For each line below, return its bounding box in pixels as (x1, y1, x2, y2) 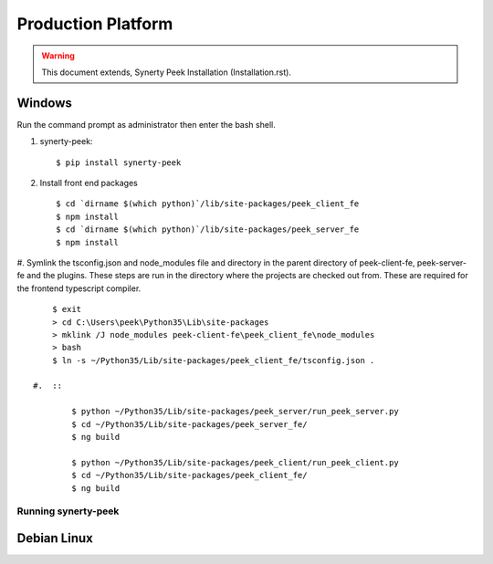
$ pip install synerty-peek (56, 157, 182, 168)
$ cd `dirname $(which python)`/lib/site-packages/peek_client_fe (56, 199, 360, 209)
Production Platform (16, 14, 173, 34)
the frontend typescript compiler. (16, 283, 142, 294)
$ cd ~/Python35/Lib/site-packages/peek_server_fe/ (71, 419, 308, 429)
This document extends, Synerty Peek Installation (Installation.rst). (41, 67, 292, 78)
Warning (41, 50, 75, 61)
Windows (16, 95, 72, 110)
